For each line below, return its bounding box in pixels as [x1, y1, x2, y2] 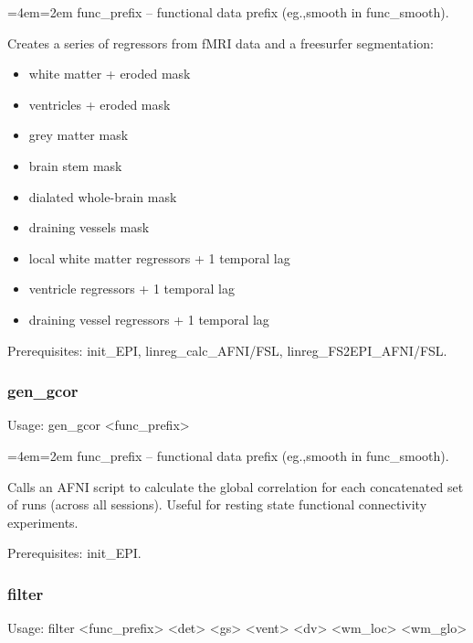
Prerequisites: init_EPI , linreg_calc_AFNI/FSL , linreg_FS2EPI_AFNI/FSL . [7, 340, 447, 359]
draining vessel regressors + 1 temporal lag [28, 309, 269, 328]
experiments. [7, 512, 79, 531]
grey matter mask [28, 125, 129, 145]
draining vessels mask [28, 218, 150, 237]
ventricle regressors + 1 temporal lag [28, 279, 235, 298]
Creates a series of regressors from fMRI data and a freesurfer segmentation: [7, 33, 434, 52]
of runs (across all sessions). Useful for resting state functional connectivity [7, 495, 427, 514]
